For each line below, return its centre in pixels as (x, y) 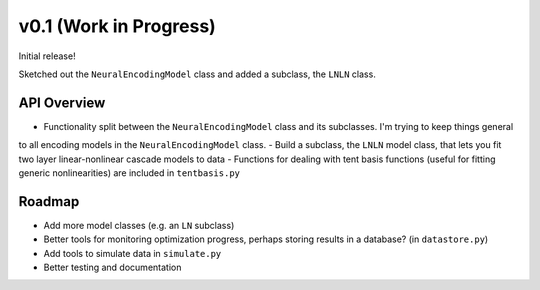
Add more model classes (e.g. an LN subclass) (139, 225)
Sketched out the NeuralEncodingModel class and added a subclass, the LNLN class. (197, 74)
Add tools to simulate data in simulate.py (132, 253)
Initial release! (47, 56)
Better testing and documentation (112, 267)
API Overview (62, 102)
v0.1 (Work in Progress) (117, 26)
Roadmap (49, 201)
